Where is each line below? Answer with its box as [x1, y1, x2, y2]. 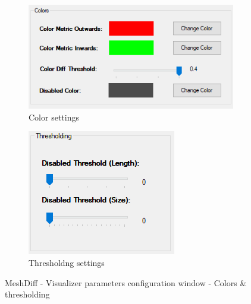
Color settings [29, 110, 79, 123]
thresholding [5, 288, 50, 300]
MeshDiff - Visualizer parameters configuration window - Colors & [5, 276, 247, 289]
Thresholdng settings [29, 256, 105, 269]
